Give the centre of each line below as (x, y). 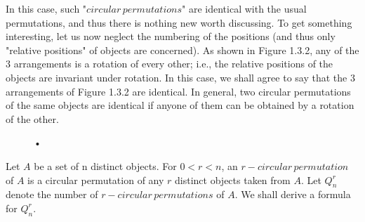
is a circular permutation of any (96, 179)
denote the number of (52, 194)
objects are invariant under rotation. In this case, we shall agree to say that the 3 (180, 77)
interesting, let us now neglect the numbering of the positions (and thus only (171, 36)
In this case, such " (46, 8)
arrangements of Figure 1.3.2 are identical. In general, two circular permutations (178, 91)
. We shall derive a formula (293, 194)
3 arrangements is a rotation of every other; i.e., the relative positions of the (170, 64)
